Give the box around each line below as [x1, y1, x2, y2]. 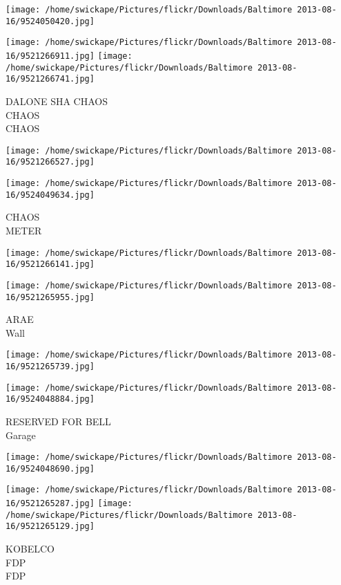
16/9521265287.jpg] [6, 499, 95, 509]
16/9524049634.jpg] [6, 189, 95, 200]
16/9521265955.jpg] [6, 292, 95, 302]
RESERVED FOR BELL [6, 414, 111, 428]
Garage [6, 427, 36, 442]
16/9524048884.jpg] [6, 394, 95, 405]
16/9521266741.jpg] [6, 74, 95, 84]
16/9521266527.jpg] [6, 157, 95, 167]
